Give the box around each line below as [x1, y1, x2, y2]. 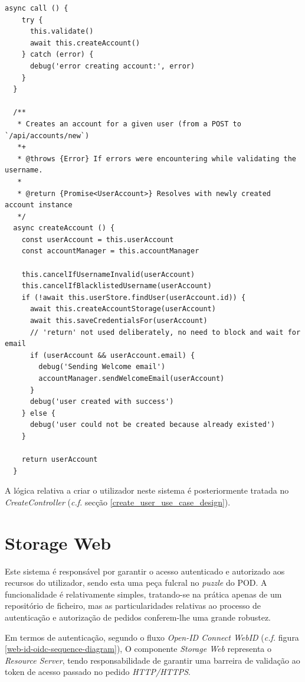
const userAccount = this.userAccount [21, 235, 174, 244]
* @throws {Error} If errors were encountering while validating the [17, 154, 296, 163]
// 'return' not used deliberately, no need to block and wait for [29, 328, 301, 337]
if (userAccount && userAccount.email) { [29, 351, 195, 360]
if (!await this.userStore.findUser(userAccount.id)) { [21, 293, 246, 302]
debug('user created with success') [29, 397, 174, 406]
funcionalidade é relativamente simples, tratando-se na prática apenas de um [5, 588, 282, 600]
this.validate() [29, 27, 94, 36]
